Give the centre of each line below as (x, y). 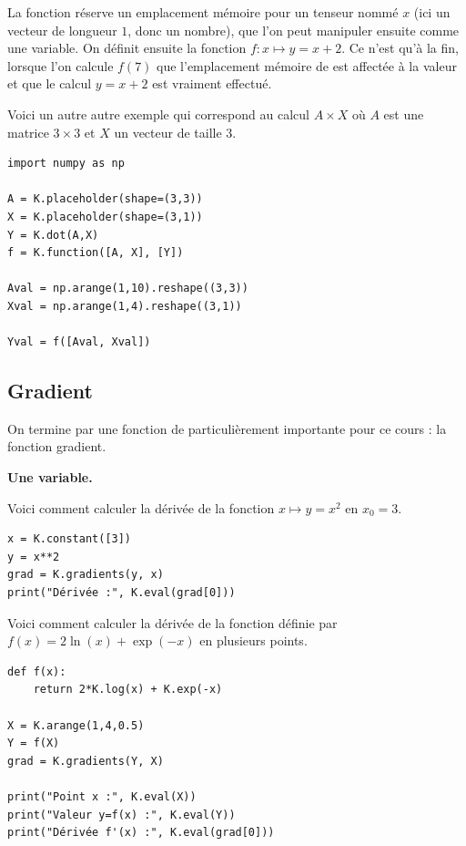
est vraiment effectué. (212, 83)
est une (404, 113)
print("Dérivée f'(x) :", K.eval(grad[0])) (141, 833)
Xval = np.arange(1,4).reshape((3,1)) (125, 306)
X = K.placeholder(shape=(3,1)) (105, 217)
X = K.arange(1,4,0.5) (76, 725)
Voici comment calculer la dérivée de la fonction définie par (172, 622)
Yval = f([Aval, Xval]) (79, 342)
